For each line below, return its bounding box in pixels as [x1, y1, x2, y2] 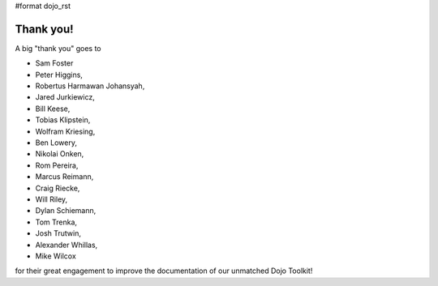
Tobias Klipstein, [35, 115, 91, 125]
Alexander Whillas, [35, 240, 98, 250]
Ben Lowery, [35, 138, 77, 147]
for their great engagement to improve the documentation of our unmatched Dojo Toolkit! [15, 266, 313, 275]
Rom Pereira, [35, 160, 79, 170]
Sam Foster [35, 58, 74, 68]
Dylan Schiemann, [35, 206, 97, 216]
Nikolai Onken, [35, 149, 84, 159]
